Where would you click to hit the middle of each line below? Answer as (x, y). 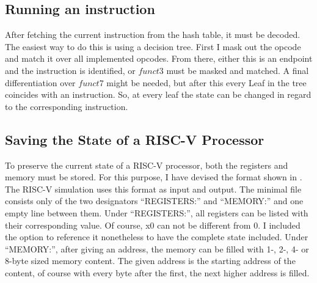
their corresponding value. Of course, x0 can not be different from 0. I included (153, 225)
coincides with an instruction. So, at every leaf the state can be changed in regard (158, 94)
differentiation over (40, 82)
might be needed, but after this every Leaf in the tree (206, 82)
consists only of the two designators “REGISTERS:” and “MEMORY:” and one (154, 201)
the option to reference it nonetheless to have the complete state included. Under (157, 237)
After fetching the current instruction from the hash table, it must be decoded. (153, 35)
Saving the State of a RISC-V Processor (135, 139)
